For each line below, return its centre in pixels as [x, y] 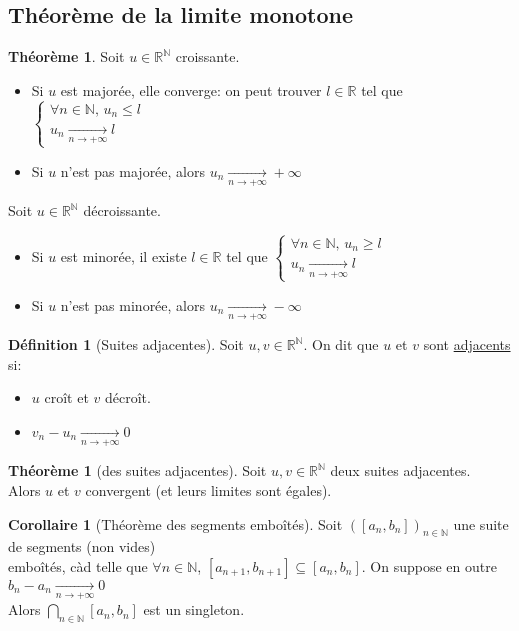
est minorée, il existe [123, 255]
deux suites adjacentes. [400, 470]
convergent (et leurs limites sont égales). [208, 489]
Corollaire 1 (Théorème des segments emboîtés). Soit [175, 523]
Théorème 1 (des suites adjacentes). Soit [137, 470]
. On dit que [341, 344]
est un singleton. [194, 609]
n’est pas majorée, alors [133, 170]
